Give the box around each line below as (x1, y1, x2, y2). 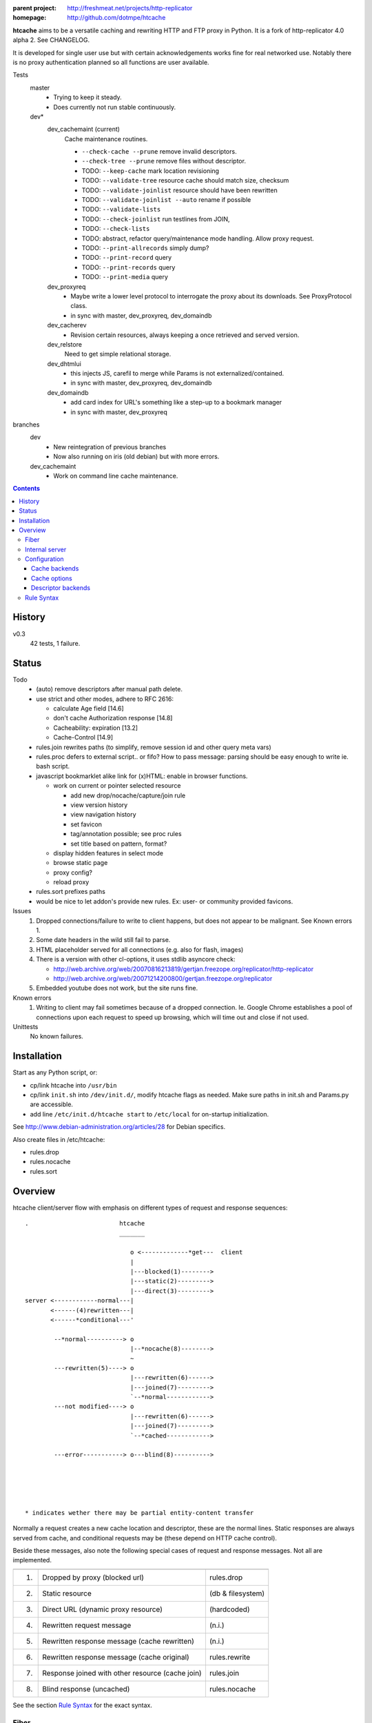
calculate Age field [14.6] (53, 704, 124, 713)
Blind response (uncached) (42, 1684, 130, 1693)
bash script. (36, 762, 70, 771)
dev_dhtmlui (47, 359, 82, 368)
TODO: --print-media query (81, 273, 168, 281)
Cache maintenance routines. (64, 134, 148, 143)
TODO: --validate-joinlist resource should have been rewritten (81, 186, 278, 194)
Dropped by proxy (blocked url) (42, 1572, 145, 1582)
